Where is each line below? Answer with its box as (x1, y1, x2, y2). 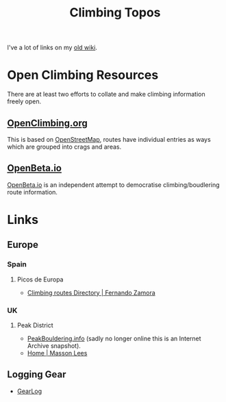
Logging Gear (7, 368, 66, 381)
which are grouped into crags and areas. (7, 142, 122, 151)
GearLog (16, 387, 42, 395)
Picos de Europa (16, 275, 64, 284)
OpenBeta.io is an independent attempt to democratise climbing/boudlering (7, 180, 221, 189)
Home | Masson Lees (27, 349, 88, 357)
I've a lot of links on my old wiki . (7, 43, 98, 52)
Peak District (16, 321, 53, 329)
